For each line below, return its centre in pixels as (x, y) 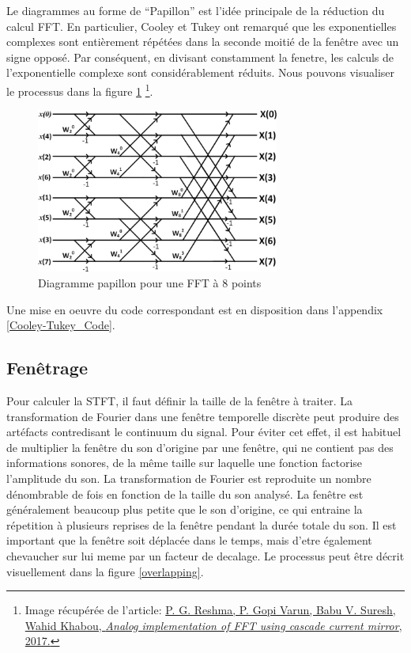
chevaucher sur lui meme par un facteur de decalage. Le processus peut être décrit (205, 555)
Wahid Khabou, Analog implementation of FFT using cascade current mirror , (213, 625)
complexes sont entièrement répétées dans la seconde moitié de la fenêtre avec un (203, 42)
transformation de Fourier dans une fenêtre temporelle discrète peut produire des (203, 416)
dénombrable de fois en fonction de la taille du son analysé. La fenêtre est (185, 494)
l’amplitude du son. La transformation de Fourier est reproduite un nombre (189, 478)
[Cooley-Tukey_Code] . (61, 325)
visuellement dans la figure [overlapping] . (105, 571)
